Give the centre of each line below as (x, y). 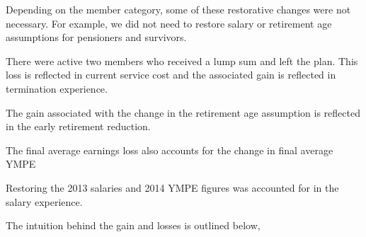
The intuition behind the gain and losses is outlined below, (133, 225)
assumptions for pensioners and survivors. (96, 37)
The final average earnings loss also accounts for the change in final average (170, 150)
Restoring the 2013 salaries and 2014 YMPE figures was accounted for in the (172, 187)
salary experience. (44, 201)
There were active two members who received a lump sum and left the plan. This (182, 60)
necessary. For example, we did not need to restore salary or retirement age (169, 23)
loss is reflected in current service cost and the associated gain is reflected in (171, 75)
